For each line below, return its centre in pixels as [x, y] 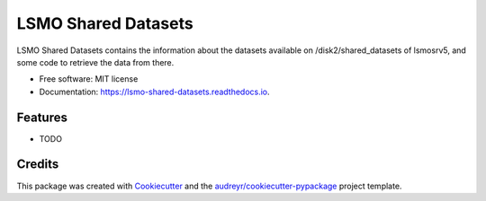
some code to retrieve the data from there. [95, 62]
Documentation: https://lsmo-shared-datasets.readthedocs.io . [154, 92]
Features [42, 117]
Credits [38, 165]
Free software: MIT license [89, 79]
